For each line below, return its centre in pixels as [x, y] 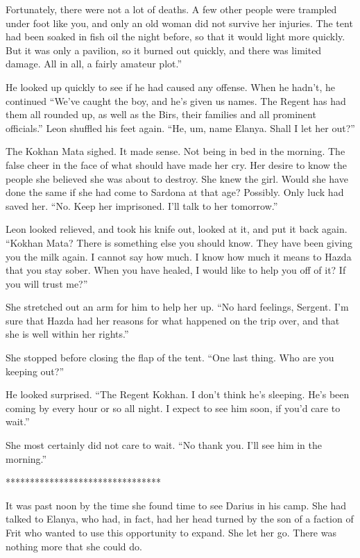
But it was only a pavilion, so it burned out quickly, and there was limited [164, 50]
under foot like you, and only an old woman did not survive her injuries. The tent [179, 23]
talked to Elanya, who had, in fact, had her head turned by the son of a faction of [180, 519]
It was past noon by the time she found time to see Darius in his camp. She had [176, 505]
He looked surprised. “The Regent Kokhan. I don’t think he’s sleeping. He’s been [178, 394]
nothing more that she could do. [74, 546]
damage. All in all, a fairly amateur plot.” [94, 64]
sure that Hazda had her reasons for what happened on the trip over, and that [173, 320]
